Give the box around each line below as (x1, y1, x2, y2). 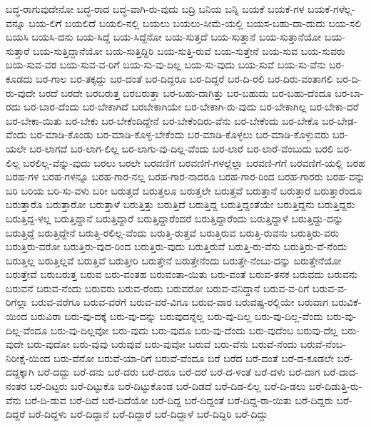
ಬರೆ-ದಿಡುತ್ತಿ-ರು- (309, 379, 362, 393)
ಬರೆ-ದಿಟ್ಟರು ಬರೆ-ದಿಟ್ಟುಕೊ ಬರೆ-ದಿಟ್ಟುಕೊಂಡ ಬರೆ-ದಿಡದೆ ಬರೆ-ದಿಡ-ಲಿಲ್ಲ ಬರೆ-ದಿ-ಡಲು (29, 379, 306, 393)
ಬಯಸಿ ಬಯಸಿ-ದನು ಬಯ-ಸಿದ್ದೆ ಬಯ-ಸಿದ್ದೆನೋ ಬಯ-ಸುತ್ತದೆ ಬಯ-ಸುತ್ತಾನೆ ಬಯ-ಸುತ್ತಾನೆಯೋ (6, 29, 322, 44)
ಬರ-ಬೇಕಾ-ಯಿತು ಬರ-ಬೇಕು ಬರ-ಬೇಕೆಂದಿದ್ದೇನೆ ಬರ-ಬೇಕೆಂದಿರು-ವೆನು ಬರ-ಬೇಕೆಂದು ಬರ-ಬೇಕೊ (6, 113, 319, 128)
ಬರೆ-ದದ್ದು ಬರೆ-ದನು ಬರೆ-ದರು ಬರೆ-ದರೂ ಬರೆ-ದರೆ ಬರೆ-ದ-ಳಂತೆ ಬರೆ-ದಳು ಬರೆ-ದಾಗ (37, 364, 320, 379)
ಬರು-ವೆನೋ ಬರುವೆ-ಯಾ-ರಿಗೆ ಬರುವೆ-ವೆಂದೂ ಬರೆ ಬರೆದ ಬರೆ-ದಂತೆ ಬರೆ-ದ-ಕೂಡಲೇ (54, 350, 334, 365)
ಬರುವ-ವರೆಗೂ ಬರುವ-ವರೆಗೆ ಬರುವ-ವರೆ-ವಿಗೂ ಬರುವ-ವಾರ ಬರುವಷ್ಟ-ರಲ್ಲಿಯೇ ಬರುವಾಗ (31, 294, 329, 309)
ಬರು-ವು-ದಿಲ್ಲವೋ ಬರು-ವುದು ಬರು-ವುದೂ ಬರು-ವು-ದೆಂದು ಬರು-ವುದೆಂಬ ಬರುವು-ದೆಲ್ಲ (50, 322, 338, 337)
